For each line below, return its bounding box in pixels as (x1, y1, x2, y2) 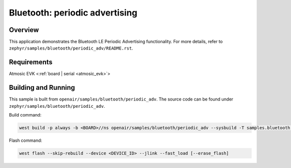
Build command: (9, 112, 42, 118)
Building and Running (9, 84, 75, 92)
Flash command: (9, 137, 42, 143)
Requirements (9, 58, 53, 67)
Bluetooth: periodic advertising (9, 7, 138, 18)
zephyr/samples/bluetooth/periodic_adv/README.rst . (9, 45, 133, 51)
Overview (9, 26, 39, 34)
